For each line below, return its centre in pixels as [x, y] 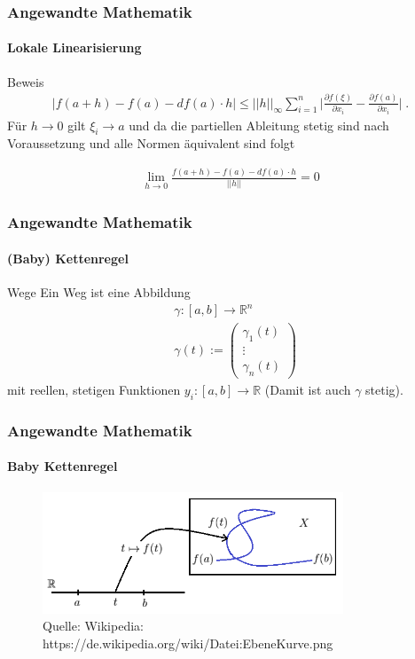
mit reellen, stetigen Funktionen [94, 390]
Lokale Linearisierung [74, 47]
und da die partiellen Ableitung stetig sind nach [259, 125]
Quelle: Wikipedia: [93, 626]
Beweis [26, 81]
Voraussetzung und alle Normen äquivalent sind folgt [151, 143]
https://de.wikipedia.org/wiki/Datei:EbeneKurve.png [188, 643]
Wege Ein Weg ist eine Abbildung [99, 292]
